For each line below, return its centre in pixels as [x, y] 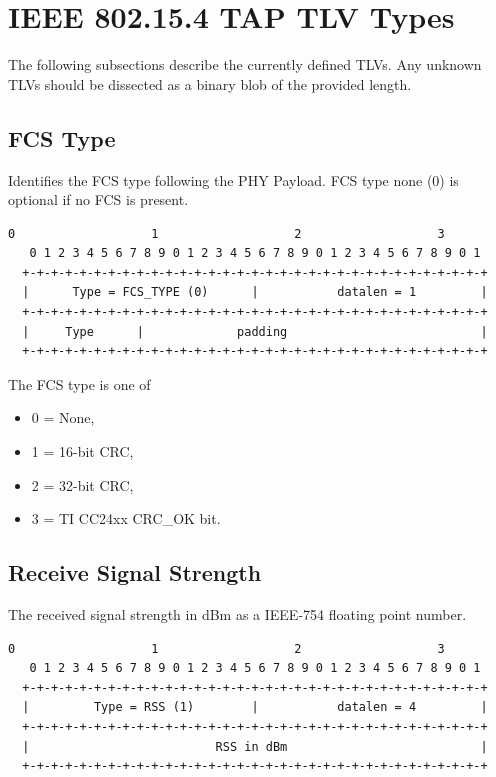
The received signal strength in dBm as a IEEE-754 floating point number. [237, 614]
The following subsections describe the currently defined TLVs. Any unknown [245, 64]
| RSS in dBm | [255, 746]
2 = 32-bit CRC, [82, 484]
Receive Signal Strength [135, 572]
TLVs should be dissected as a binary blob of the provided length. [210, 83]
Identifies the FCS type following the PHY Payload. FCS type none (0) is [233, 179]
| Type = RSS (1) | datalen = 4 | [255, 707]
